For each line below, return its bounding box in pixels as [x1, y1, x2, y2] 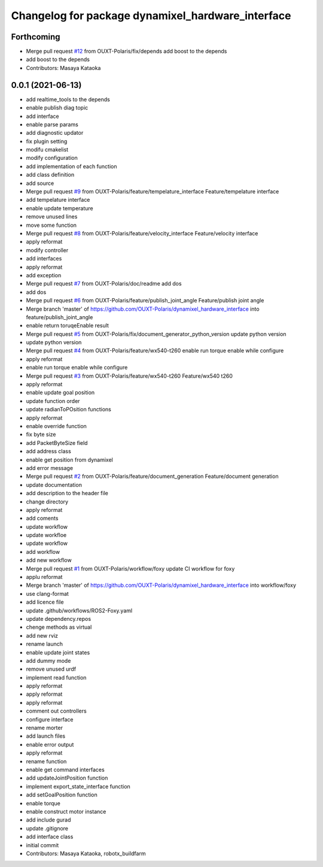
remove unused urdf [26, 665, 77, 673]
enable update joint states [26, 648, 90, 656]
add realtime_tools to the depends [26, 96, 110, 103]
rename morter [26, 724, 63, 732]
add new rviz [26, 632, 58, 639]
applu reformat [26, 574, 63, 581]
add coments [26, 515, 59, 522]
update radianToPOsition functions [26, 406, 112, 413]
